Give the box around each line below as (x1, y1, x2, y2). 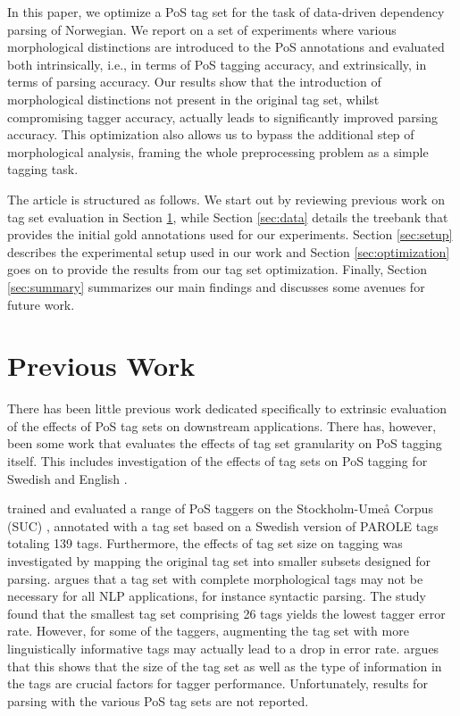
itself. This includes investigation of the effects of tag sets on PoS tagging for (7, 452, 428, 470)
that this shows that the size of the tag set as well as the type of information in (7, 656, 442, 675)
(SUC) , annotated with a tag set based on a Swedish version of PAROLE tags (7, 516, 439, 535)
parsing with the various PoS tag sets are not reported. (7, 691, 309, 710)
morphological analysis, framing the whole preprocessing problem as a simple (7, 142, 429, 161)
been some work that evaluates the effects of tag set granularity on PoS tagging (7, 434, 442, 453)
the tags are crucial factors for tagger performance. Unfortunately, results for (7, 674, 428, 693)
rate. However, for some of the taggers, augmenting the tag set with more (7, 621, 409, 640)
